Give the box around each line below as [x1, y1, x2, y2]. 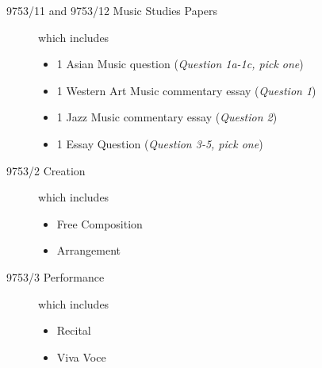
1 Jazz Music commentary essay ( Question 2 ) [56, 109, 278, 125]
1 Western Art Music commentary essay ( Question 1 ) [56, 82, 316, 98]
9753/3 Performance [6, 268, 105, 285]
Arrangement [56, 242, 121, 259]
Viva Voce [56, 348, 106, 365]
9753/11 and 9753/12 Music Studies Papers [6, 2, 218, 18]
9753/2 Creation [6, 162, 86, 178]
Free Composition [56, 215, 143, 232]
